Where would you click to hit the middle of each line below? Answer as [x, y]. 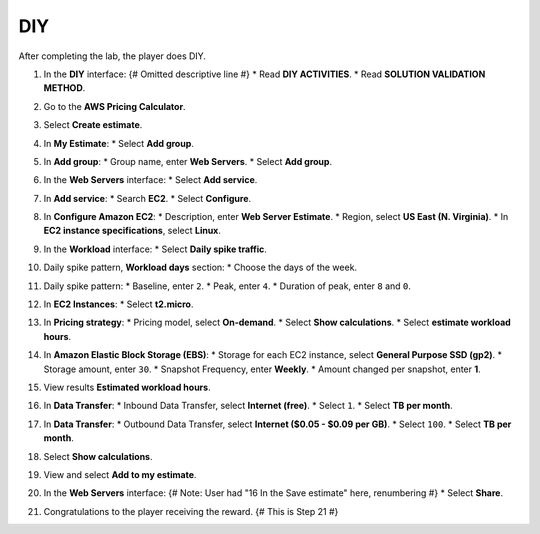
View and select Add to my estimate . [120, 474]
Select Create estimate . [93, 125]
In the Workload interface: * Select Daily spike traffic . [155, 249]
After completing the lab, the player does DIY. [112, 56]
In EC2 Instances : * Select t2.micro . [118, 304]
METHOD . [64, 88]
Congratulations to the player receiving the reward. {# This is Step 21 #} [191, 511]
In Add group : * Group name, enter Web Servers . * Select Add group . [188, 161]
